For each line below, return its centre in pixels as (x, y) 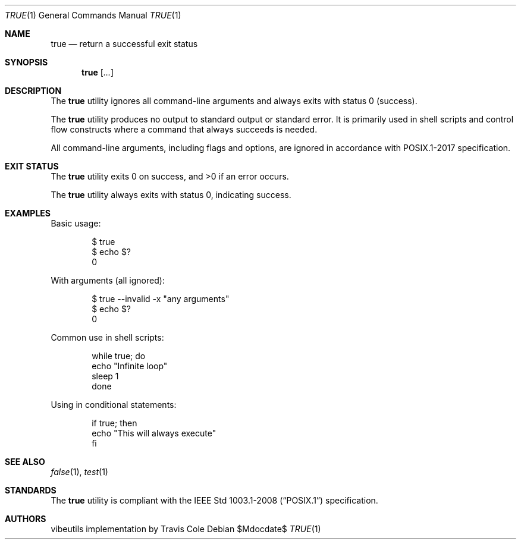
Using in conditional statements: (114, 405)
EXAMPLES (28, 213)
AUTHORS (26, 519)
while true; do (119, 356)
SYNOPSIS (26, 62)
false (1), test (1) (79, 472)
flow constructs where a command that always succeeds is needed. (184, 129)
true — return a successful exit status (124, 44)
